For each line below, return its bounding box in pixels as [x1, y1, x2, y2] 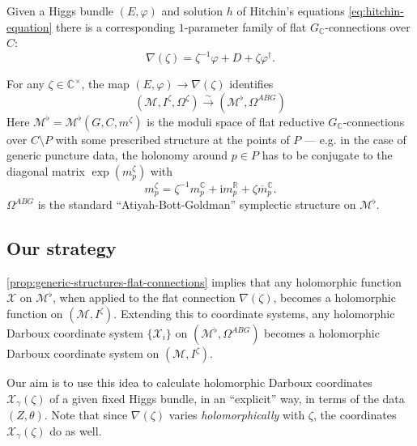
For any [6, 75, 45, 92]
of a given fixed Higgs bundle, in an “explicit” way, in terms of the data [49, 389, 405, 406]
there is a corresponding [56, 18, 175, 35]
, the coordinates [313, 406, 397, 423]
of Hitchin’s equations [236, 2, 345, 19]
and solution [161, 2, 223, 19]
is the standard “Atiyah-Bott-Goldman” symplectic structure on [37, 196, 356, 213]
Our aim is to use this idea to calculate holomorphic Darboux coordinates [6, 374, 372, 390]
